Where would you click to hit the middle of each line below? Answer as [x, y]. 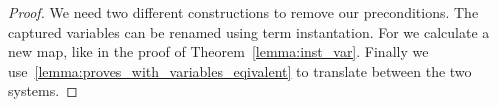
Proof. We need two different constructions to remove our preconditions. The [243, 12]
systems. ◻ [43, 90]
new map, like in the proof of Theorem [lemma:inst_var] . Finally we [218, 51]
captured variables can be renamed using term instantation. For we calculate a [249, 31]
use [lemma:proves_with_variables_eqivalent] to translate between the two [240, 70]
